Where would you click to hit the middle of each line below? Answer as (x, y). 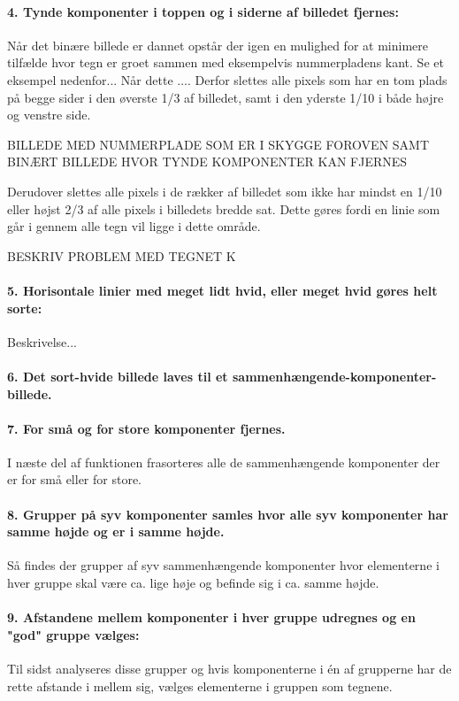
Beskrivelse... (42, 341)
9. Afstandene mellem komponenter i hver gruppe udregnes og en (211, 617)
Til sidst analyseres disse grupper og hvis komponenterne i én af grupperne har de (229, 669)
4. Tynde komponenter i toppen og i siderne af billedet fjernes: (203, 11)
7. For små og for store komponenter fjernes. (146, 428)
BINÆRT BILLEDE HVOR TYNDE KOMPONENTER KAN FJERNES (207, 162)
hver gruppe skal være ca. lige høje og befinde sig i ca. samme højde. (193, 583)
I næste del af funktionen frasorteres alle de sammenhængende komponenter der (224, 462)
